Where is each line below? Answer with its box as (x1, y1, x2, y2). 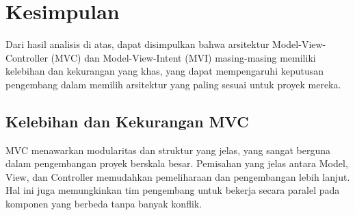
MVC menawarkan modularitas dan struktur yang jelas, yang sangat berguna (5, 142, 330, 157)
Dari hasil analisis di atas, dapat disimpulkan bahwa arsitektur (5, 37, 269, 51)
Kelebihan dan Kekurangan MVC (5, 110, 249, 131)
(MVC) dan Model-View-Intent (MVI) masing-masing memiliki (51, 50, 316, 64)
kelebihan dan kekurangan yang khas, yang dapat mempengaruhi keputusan (5, 64, 324, 78)
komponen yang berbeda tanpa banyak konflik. (5, 197, 202, 211)
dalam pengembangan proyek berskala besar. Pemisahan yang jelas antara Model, (5, 156, 348, 170)
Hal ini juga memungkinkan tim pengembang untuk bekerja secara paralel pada (5, 183, 340, 197)
